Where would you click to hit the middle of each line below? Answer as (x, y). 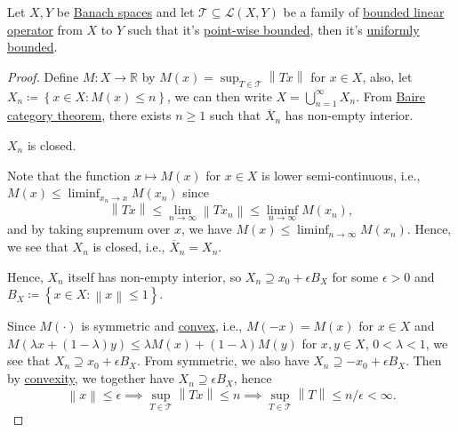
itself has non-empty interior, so (155, 276)
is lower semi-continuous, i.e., (341, 175)
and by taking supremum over (89, 229)
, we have (207, 229)
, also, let (387, 76)
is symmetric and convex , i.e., (162, 326)
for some (355, 276)
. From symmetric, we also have (223, 360)
